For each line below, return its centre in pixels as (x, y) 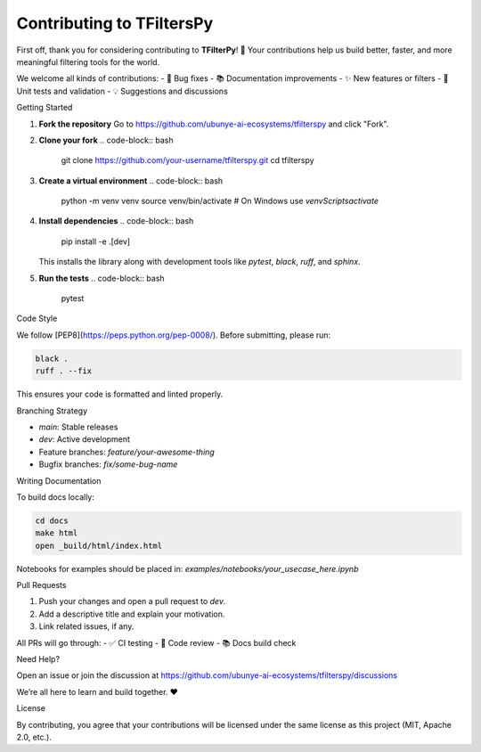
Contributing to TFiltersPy (115, 23)
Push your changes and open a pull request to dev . (132, 601)
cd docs (52, 520)
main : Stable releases (78, 427)
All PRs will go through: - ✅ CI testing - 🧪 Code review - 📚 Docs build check (156, 642)
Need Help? (38, 658)
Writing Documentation (59, 480)
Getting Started (45, 108)
